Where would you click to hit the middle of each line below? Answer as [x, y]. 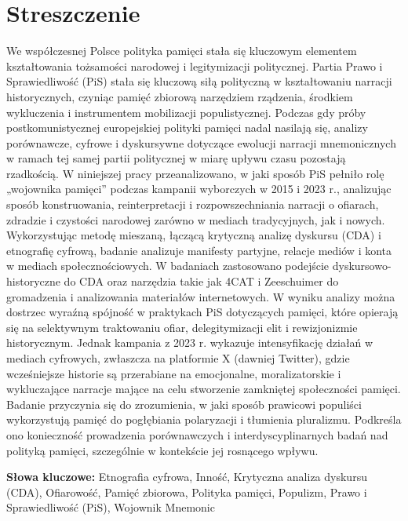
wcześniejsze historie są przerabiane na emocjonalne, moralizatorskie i [174, 373]
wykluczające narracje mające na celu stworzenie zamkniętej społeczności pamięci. [204, 389]
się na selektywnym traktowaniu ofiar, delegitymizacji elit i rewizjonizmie [182, 327]
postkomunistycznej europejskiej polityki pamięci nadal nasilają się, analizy [187, 128]
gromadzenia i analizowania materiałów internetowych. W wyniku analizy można [201, 296]
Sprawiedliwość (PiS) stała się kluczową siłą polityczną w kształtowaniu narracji [199, 81]
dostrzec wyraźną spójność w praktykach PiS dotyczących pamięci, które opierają [202, 312]
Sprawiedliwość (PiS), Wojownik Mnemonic [111, 507]
